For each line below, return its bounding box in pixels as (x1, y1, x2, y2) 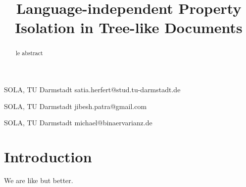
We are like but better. (4, 175, 73, 185)
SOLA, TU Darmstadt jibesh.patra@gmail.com (4, 101, 147, 111)
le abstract (15, 49, 43, 57)
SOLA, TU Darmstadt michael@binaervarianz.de (4, 117, 152, 128)
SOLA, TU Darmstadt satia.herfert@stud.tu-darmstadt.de (4, 84, 181, 95)
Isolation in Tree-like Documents (15, 17, 243, 37)
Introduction (4, 146, 92, 166)
